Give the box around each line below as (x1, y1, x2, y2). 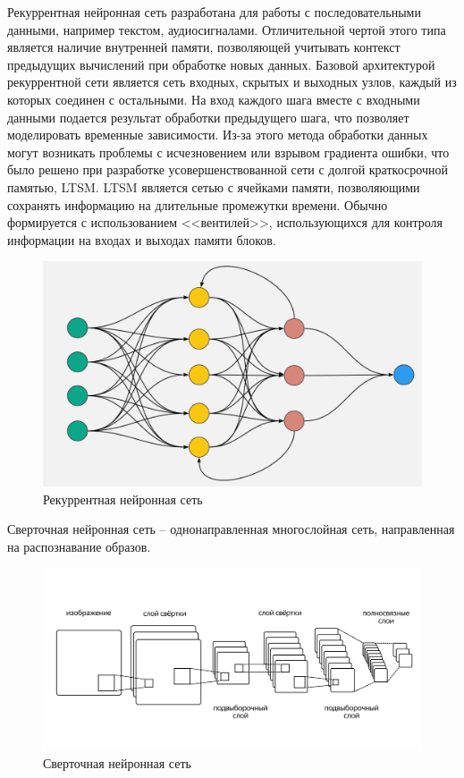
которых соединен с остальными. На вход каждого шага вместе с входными (7, 89, 420, 108)
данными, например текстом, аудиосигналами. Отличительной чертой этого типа (7, 20, 446, 38)
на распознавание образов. (7, 537, 151, 555)
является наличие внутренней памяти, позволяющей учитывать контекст (7, 38, 401, 56)
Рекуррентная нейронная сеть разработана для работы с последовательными (7, 3, 421, 21)
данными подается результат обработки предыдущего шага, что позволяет (7, 107, 409, 126)
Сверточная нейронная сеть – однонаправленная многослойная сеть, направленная (7, 520, 455, 538)
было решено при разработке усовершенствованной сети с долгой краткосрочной (7, 160, 448, 179)
